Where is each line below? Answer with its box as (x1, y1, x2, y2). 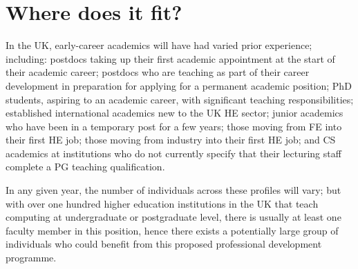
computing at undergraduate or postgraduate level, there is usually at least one (6, 210, 341, 224)
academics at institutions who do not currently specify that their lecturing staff (6, 146, 341, 160)
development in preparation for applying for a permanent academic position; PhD (6, 78, 352, 92)
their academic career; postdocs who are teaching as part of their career (6, 65, 310, 79)
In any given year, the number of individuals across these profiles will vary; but (6, 183, 341, 197)
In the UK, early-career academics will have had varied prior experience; (6, 38, 312, 52)
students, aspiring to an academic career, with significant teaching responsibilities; (6, 92, 354, 106)
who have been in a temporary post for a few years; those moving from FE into (6, 119, 342, 133)
